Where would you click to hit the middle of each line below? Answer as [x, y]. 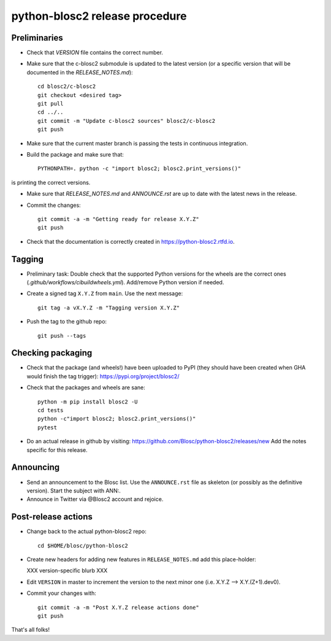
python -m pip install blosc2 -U [88, 402]
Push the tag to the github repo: [67, 322]
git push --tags [62, 336]
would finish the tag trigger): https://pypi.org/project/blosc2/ [103, 376]
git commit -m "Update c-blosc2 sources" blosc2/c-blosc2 [127, 121]
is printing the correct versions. [51, 182]
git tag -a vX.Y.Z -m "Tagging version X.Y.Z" [109, 308]
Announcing [36, 468]
